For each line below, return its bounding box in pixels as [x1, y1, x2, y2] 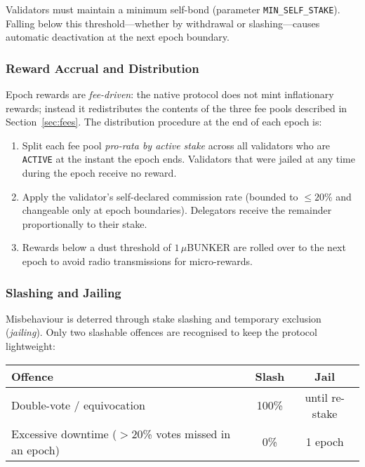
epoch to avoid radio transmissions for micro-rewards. [22, 254, 253, 269]
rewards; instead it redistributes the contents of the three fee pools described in [6, 100, 347, 115]
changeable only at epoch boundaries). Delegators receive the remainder [22, 203, 332, 217]
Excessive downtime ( [11, 425, 117, 442]
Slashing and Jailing [6, 283, 121, 301]
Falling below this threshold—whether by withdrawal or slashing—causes [6, 15, 320, 30]
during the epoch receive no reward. [22, 165, 177, 180]
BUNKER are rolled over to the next [187, 240, 346, 255]
